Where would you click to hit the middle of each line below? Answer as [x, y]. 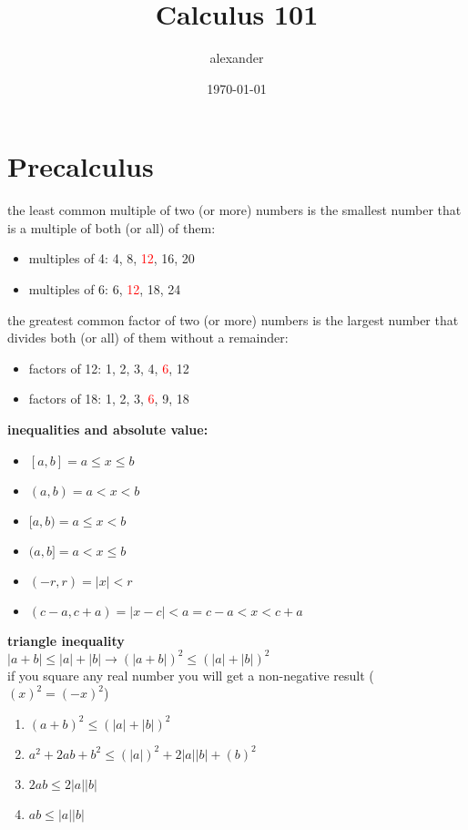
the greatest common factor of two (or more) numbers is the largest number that [233, 319]
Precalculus [81, 166]
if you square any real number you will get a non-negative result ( [191, 675]
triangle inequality [66, 640]
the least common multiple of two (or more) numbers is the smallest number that [234, 210]
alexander [237, 58]
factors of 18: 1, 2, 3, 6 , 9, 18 [109, 399]
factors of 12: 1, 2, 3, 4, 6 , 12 [109, 368]
